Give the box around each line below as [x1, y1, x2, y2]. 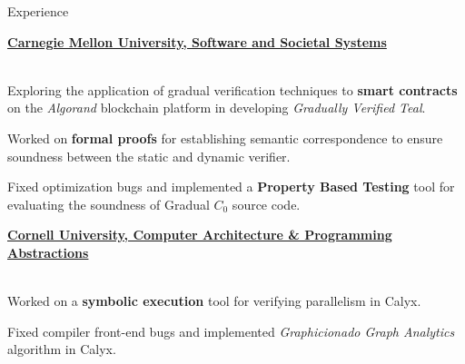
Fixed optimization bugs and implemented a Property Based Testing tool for [7, 177, 455, 196]
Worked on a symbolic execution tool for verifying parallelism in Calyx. [7, 291, 421, 310]
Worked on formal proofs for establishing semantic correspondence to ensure [7, 128, 443, 147]
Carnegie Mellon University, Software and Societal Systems [7, 32, 387, 51]
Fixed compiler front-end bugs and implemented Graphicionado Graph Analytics [7, 321, 455, 340]
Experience [7, 2, 69, 20]
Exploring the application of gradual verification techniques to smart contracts [7, 80, 458, 99]
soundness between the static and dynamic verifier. [7, 146, 291, 165]
